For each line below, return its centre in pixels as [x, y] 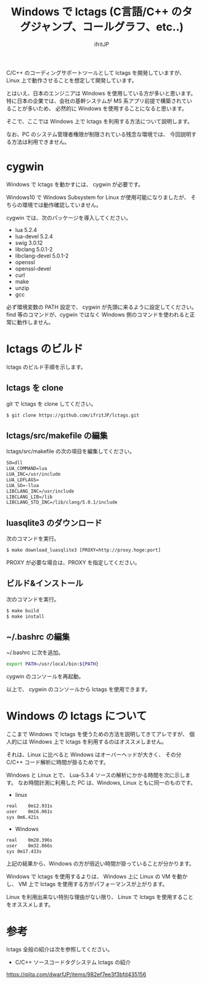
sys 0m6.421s [23, 817]
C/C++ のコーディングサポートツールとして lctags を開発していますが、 [96, 72]
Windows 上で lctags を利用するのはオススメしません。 [98, 742]
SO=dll [15, 463]
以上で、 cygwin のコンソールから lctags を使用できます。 [78, 689]
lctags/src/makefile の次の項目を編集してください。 [71, 451]
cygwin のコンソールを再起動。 [45, 677]
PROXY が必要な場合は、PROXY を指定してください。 [73, 562]
